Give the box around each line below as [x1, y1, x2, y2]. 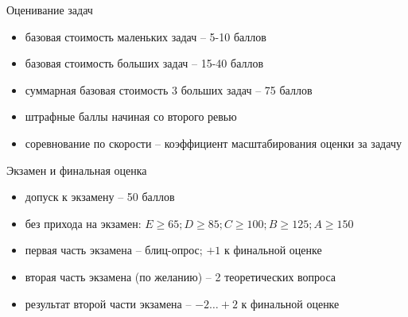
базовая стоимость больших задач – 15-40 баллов [25, 55, 264, 72]
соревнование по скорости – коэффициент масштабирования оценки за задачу [25, 134, 402, 151]
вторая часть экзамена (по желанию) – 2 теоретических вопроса [25, 268, 336, 284]
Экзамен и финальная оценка [6, 161, 147, 178]
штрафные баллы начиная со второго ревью [25, 108, 237, 125]
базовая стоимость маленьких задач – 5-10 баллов [25, 28, 266, 44]
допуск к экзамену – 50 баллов [25, 188, 175, 205]
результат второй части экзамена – [25, 295, 192, 311]
